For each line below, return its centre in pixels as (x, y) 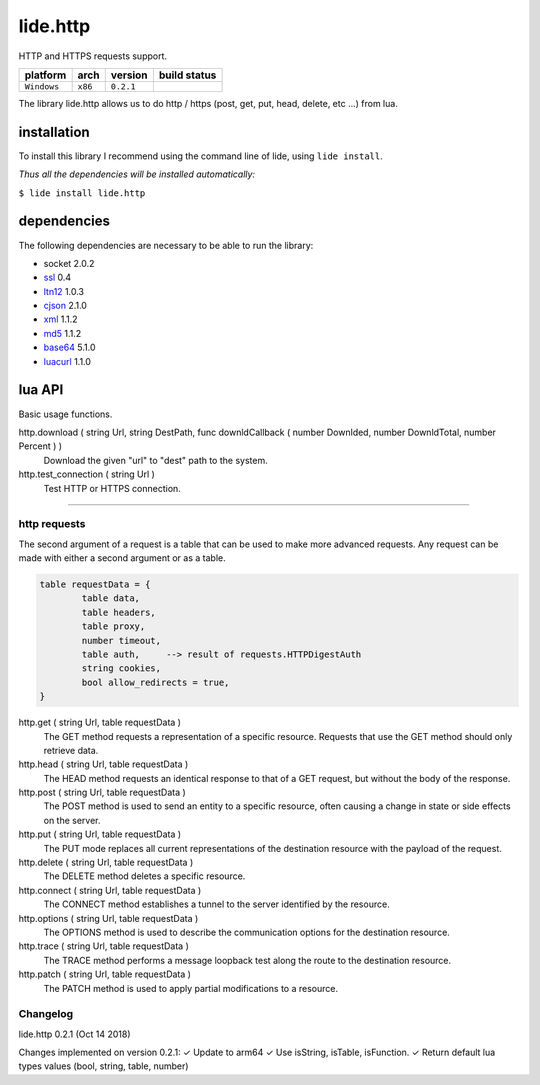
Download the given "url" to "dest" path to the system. (156, 460)
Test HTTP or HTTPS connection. (112, 488)
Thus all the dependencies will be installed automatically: (136, 174)
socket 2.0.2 (69, 263)
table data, (110, 598)
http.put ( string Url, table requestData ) (100, 834)
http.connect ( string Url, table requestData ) (110, 890)
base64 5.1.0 (69, 347)
